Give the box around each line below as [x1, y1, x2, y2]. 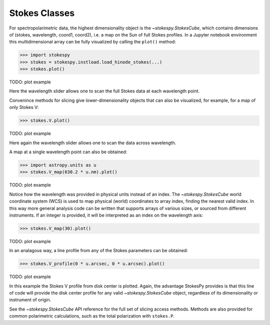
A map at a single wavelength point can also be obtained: [9, 149, 127, 155]
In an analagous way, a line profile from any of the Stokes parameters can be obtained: [9, 248, 188, 254]
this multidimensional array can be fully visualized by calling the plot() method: [9, 39, 176, 45]
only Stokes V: [9, 104, 39, 110]
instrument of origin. [9, 297, 51, 303]
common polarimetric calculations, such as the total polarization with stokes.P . [9, 313, 175, 319]
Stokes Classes [9, 7, 75, 18]
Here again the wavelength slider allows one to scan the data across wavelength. [9, 140, 176, 146]
